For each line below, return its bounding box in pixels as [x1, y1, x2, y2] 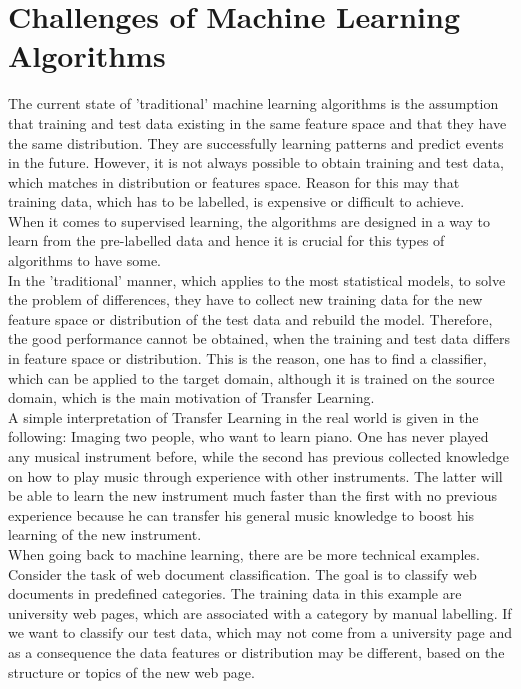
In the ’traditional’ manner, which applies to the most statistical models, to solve [8, 269, 506, 290]
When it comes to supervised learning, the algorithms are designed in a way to [8, 210, 490, 231]
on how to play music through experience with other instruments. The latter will [8, 465, 503, 486]
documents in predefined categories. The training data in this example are [8, 583, 462, 604]
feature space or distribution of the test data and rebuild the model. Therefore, [8, 308, 493, 329]
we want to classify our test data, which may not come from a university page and [8, 622, 512, 643]
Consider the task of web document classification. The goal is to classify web [8, 563, 477, 584]
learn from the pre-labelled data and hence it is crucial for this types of [8, 230, 445, 251]
